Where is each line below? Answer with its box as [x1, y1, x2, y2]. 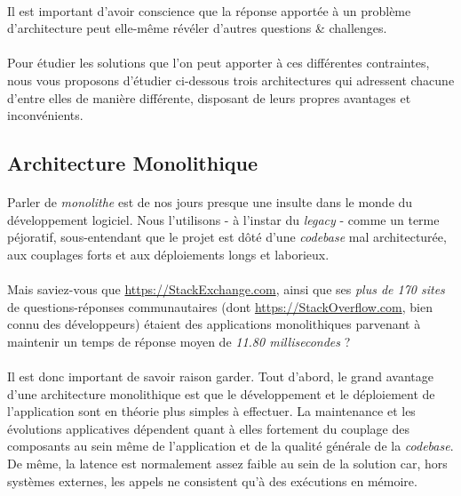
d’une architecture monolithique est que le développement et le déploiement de [7, 384, 435, 403]
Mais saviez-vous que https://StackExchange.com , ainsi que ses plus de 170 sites [7, 280, 445, 299]
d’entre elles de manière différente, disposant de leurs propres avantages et [7, 88, 411, 107]
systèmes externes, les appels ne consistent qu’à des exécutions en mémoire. [7, 471, 417, 490]
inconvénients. [7, 106, 83, 124]
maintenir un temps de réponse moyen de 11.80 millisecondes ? [7, 332, 351, 350]
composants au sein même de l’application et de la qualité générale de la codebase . [7, 436, 454, 455]
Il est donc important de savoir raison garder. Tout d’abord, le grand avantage [7, 367, 434, 386]
